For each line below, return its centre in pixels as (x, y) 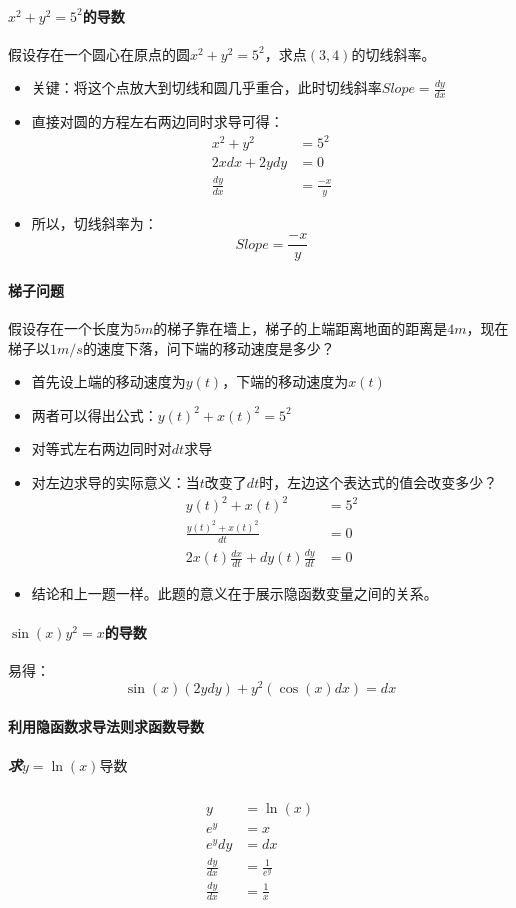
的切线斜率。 (393, 53)
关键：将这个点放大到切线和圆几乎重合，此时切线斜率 (206, 87)
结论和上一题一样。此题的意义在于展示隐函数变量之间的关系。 (234, 593)
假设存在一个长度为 (71, 328)
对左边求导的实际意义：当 (115, 481)
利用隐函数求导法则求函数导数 (106, 725)
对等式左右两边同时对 (101, 448)
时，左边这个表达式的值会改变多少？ (378, 481)
